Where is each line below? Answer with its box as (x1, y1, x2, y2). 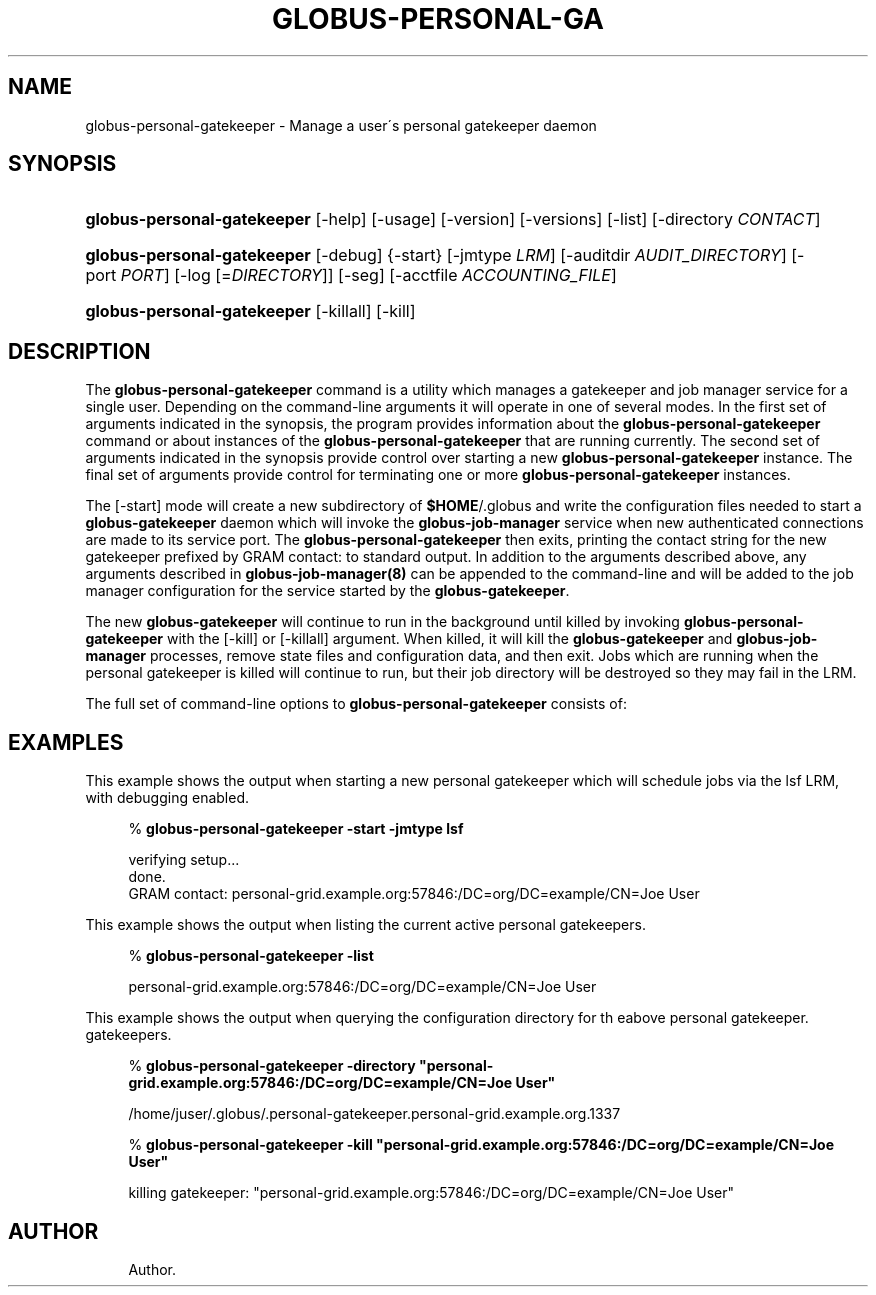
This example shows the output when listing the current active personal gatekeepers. (85, 916, 646, 934)
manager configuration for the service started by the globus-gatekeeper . (85, 582, 570, 600)
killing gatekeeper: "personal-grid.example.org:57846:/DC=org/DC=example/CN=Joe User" (128, 1184, 735, 1202)
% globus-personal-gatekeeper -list (128, 947, 374, 965)
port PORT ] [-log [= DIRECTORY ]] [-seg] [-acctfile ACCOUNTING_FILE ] (85, 265, 617, 286)
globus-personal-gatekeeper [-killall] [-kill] (85, 301, 416, 322)
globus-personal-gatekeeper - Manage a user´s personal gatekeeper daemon (85, 116, 597, 134)
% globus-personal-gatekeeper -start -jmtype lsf (128, 820, 464, 838)
